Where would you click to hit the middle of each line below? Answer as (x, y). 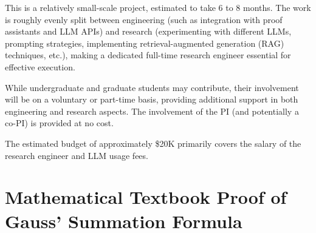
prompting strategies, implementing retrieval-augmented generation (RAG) (145, 43)
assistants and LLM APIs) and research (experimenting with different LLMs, (148, 31)
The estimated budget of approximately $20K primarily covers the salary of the (153, 143)
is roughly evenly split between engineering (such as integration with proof (144, 19)
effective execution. (40, 66)
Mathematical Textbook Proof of (146, 197)
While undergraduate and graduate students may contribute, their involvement (152, 87)
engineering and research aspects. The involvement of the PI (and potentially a (152, 111)
